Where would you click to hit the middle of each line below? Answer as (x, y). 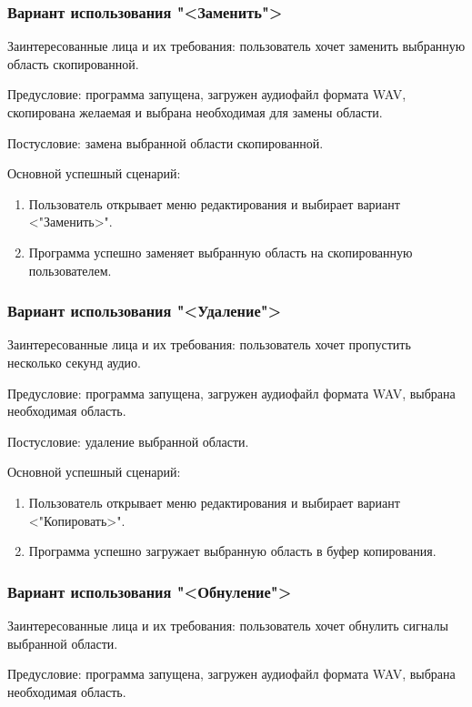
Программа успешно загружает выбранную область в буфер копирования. (232, 551)
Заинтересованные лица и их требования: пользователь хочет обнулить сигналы (228, 625)
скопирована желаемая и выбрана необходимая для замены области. (195, 112)
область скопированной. (73, 63)
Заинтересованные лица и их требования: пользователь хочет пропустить (209, 344)
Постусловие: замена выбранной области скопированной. (166, 142)
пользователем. (70, 270)
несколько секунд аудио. (74, 362)
